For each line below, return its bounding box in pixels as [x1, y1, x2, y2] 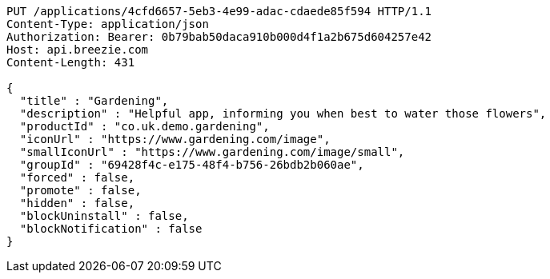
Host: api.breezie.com [6, 43, 149, 56]
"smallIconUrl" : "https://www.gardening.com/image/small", [19, 145, 405, 158]
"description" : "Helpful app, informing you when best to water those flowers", [19, 107, 547, 120]
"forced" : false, [19, 171, 135, 184]
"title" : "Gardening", [19, 94, 169, 107]
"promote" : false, [19, 184, 142, 197]
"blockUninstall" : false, [19, 209, 189, 222]
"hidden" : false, [19, 197, 135, 209]
